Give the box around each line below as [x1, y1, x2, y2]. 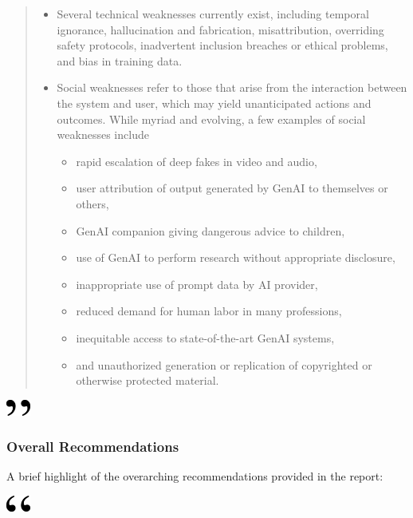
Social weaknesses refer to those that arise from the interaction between [57, 79, 407, 96]
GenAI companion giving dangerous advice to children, [76, 222, 345, 239]
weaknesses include [57, 126, 149, 143]
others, [76, 195, 109, 212]
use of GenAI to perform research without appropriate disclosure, [76, 249, 395, 266]
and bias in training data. [57, 52, 183, 69]
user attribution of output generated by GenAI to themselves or [76, 180, 388, 196]
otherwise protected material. [76, 372, 219, 389]
